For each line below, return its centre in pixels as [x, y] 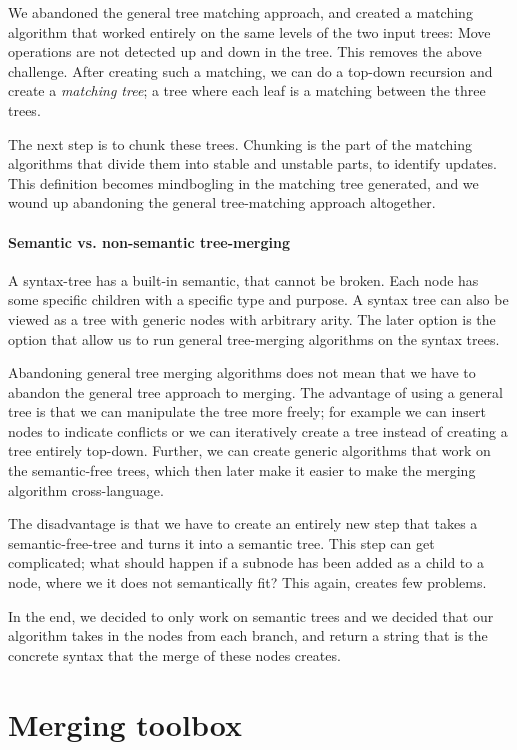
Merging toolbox [125, 723]
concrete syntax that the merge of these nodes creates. [174, 654]
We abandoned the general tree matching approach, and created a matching [240, 12]
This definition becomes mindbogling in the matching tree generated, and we [243, 182]
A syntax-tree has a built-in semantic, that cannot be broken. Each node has [243, 279]
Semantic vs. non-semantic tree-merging [149, 241]
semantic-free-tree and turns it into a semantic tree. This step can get [221, 542]
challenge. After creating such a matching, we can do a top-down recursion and [250, 70]
